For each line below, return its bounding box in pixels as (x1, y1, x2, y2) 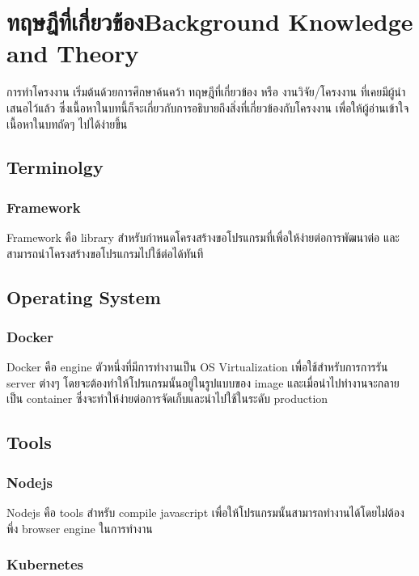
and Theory (6, 36, 139, 70)
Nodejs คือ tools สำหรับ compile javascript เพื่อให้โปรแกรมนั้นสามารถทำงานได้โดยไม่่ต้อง (6, 504, 404, 521)
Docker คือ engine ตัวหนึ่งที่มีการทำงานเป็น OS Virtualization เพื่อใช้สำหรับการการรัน (6, 358, 388, 375)
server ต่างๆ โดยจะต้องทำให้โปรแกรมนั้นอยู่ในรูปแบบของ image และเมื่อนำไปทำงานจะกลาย (6, 374, 400, 391)
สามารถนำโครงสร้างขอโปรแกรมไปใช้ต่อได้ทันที (6, 244, 204, 261)
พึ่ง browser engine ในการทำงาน (6, 519, 153, 536)
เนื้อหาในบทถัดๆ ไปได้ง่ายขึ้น (6, 115, 128, 132)
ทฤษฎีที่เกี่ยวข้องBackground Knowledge (6, 5, 413, 38)
